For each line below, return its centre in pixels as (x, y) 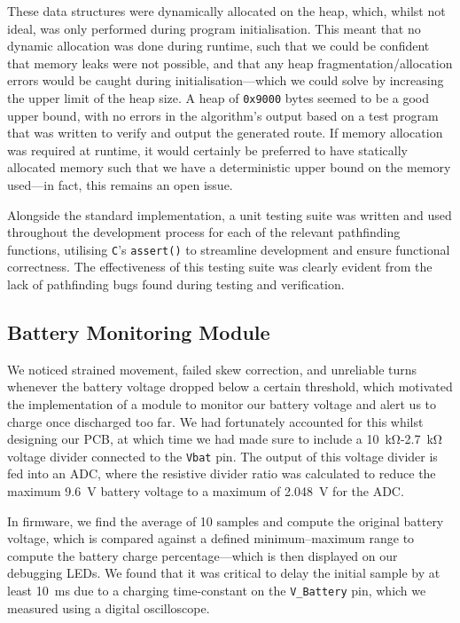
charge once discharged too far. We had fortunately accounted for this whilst (215, 421)
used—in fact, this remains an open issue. (120, 185)
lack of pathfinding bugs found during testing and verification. (176, 284)
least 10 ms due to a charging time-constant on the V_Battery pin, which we (217, 591)
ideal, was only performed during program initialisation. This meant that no (214, 28)
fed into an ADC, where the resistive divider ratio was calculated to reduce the (222, 473)
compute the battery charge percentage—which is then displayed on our (203, 555)
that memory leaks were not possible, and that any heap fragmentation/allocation (230, 63)
